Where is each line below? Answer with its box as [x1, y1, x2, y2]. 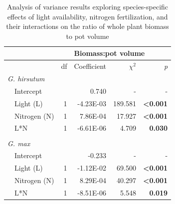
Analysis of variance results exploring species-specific [7, 1, 169, 11]
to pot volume [66, 30, 109, 41]
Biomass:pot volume [74, 48, 145, 58]
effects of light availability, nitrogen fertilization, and [7, 11, 168, 21]
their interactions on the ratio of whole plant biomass [6, 21, 169, 31]
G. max [7, 138, 30, 148]
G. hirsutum [7, 73, 45, 84]
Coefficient [74, 61, 107, 71]
